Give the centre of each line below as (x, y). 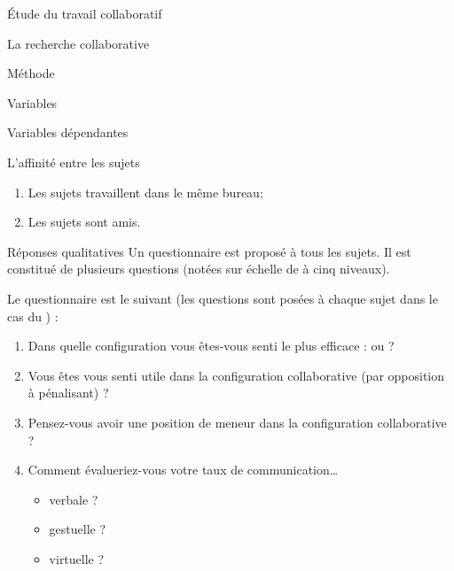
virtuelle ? (77, 558)
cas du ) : (33, 316)
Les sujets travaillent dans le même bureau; (145, 192)
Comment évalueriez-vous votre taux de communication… (183, 470)
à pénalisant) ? (68, 393)
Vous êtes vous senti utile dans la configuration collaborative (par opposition (236, 375)
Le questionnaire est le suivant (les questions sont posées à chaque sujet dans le (223, 298)
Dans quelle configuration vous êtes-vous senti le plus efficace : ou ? (211, 346)
